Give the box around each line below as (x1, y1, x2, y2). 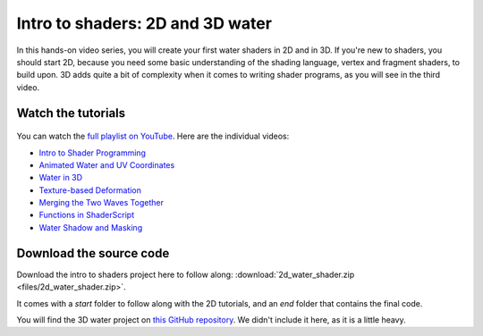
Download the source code (16, 246, 170, 261)
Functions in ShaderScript (38, 210, 134, 221)
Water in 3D (38, 172, 83, 183)
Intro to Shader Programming (38, 147, 147, 158)
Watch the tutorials (16, 105, 126, 121)
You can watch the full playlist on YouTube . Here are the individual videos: (16, 130, 290, 142)
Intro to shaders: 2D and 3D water (16, 13, 273, 33)
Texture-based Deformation (38, 184, 142, 196)
